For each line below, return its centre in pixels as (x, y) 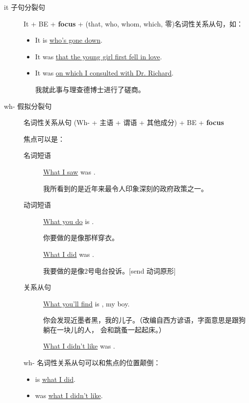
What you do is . (69, 221)
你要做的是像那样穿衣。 (81, 238)
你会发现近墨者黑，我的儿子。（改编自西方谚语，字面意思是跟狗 (144, 320)
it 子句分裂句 (25, 7)
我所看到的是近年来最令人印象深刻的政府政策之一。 (125, 188)
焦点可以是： (44, 139)
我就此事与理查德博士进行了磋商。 (90, 89)
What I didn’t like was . (79, 346)
